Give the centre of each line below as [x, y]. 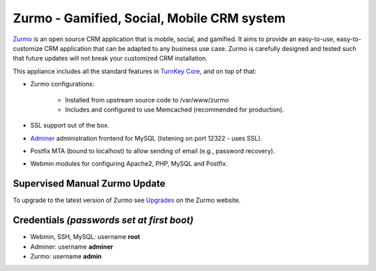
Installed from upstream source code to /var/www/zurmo [147, 100]
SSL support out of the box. [70, 125]
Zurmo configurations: [62, 84]
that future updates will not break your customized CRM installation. [110, 59]
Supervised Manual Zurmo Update [89, 184]
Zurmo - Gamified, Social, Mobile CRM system [149, 18]
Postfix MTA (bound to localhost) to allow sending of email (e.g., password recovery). [152, 151]
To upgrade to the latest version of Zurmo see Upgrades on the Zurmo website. [127, 200]
